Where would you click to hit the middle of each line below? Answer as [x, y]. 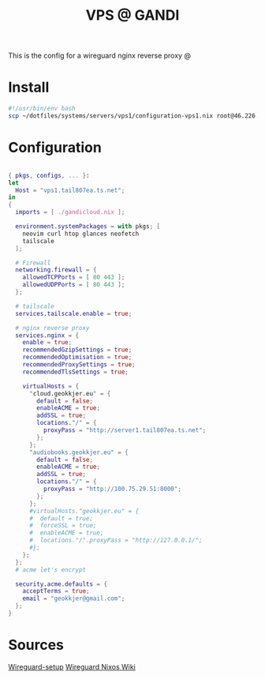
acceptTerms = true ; [56, 591]
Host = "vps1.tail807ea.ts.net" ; [70, 190]
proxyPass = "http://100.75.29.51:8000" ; [112, 489]
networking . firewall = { [56, 270]
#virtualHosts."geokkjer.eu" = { [84, 511]
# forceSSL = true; [63, 526]
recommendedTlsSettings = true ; [75, 372]
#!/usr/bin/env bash [42, 109]
